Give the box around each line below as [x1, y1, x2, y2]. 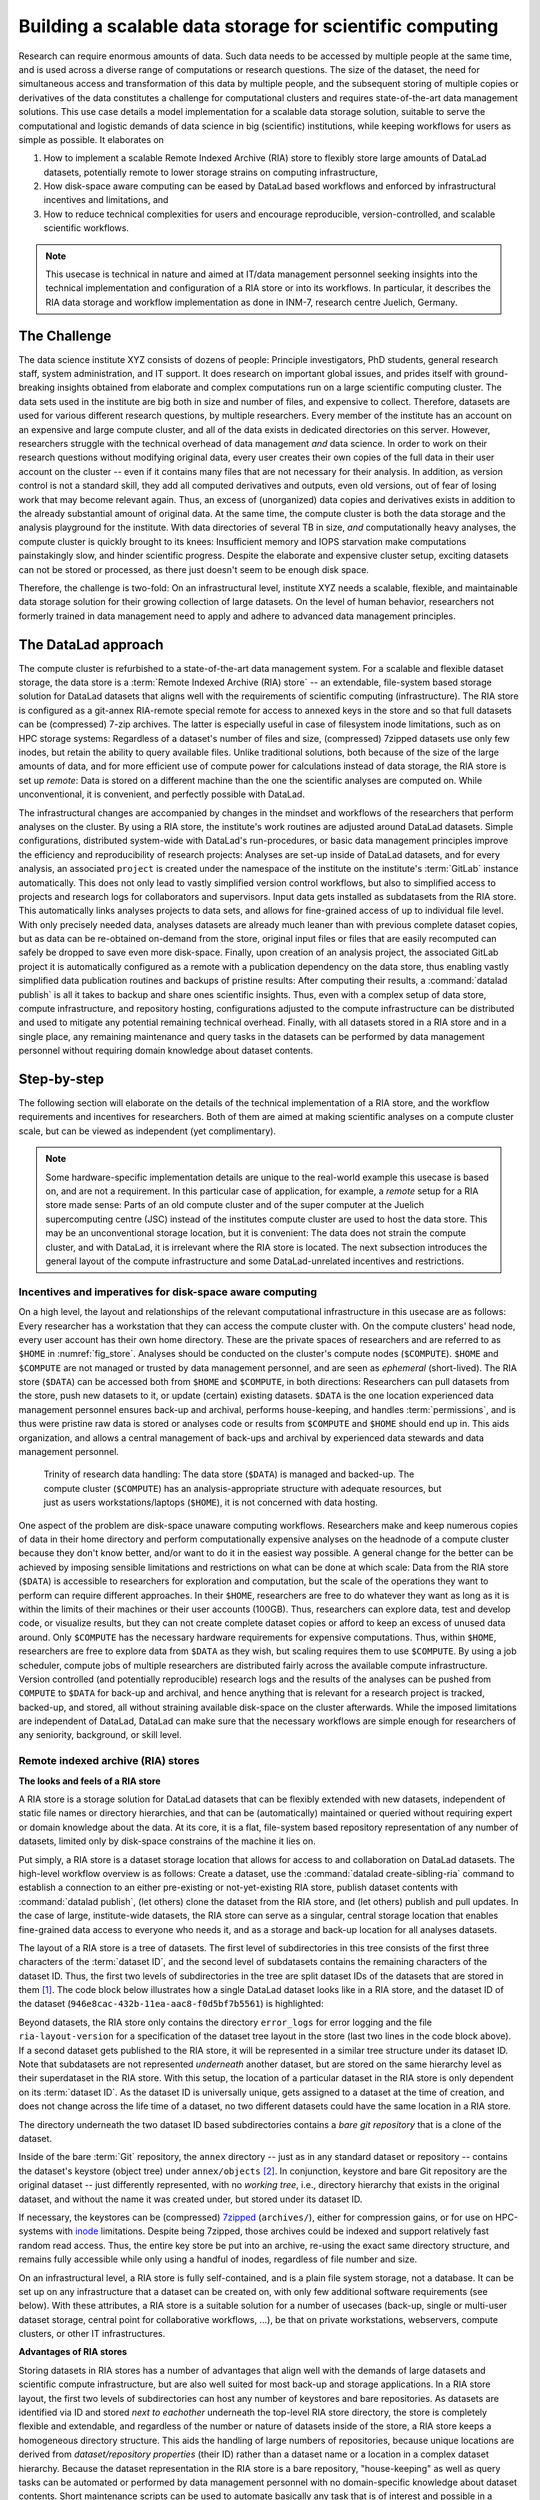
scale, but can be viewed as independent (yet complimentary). [18, 1125, 277, 1137]
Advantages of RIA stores [18, 2346, 128, 2358]
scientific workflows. [43, 222, 130, 234]
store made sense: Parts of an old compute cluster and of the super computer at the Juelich [45, 1199, 425, 1211]
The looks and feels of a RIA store [18, 1775, 161, 1787]
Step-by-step [18, 1071, 105, 1087]
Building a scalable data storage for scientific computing [18, 15, 499, 37]
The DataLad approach [18, 636, 164, 653]
